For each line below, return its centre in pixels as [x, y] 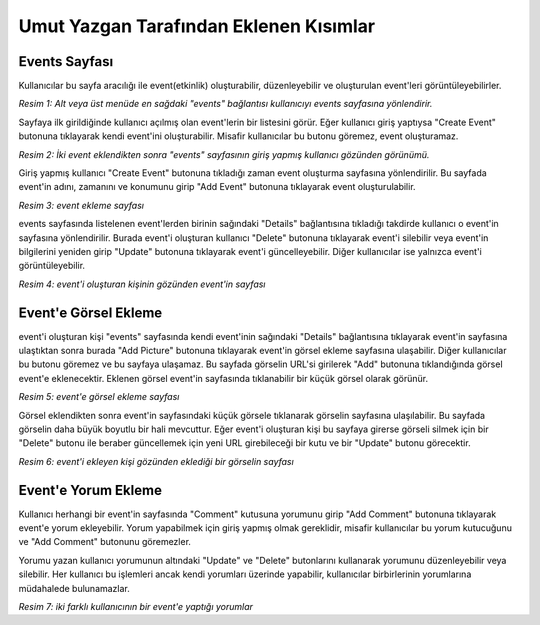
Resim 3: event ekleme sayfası [81, 205]
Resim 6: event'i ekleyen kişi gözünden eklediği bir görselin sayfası [156, 461]
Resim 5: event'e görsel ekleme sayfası [99, 397]
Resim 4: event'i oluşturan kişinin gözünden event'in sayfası [142, 284]
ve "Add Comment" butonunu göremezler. [105, 542]
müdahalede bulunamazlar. [74, 588]
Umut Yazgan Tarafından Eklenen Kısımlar [196, 26]
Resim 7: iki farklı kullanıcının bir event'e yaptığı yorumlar [136, 607]
